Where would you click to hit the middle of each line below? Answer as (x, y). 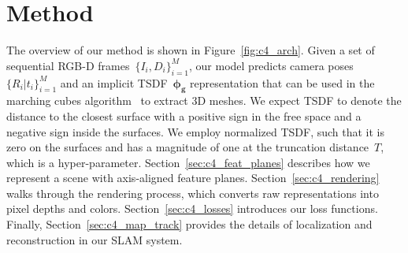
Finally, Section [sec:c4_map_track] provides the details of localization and (189, 224)
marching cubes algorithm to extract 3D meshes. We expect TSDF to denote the (204, 100)
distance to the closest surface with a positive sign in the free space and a (184, 115)
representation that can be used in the (282, 82)
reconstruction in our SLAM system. (95, 239)
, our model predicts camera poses (271, 65)
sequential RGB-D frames (68, 65)
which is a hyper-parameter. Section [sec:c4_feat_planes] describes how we (188, 162)
